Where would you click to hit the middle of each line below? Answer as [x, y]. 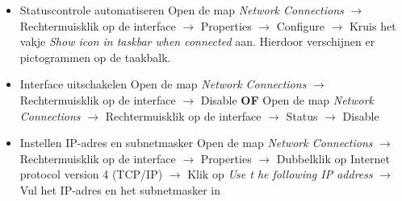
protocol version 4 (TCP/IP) [91, 174]
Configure [300, 25]
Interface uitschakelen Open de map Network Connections [163, 84]
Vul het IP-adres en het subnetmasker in [120, 189]
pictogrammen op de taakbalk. [95, 57]
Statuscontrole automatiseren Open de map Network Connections [182, 10]
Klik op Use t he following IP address [280, 174]
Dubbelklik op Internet [333, 158]
